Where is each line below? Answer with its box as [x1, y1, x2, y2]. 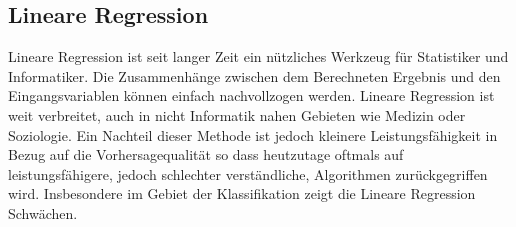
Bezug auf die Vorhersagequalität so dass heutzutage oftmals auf [8, 144, 404, 165]
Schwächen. [8, 202, 78, 223]
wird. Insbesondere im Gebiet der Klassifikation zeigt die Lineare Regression [8, 183, 476, 204]
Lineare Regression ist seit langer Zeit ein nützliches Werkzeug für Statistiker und [8, 46, 509, 67]
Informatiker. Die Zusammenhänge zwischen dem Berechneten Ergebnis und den [8, 65, 501, 86]
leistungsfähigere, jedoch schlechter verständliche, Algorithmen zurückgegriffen [8, 163, 488, 184]
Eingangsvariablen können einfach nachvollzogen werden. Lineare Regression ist [8, 85, 495, 106]
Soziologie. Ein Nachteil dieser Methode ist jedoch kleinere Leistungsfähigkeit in [8, 124, 498, 145]
